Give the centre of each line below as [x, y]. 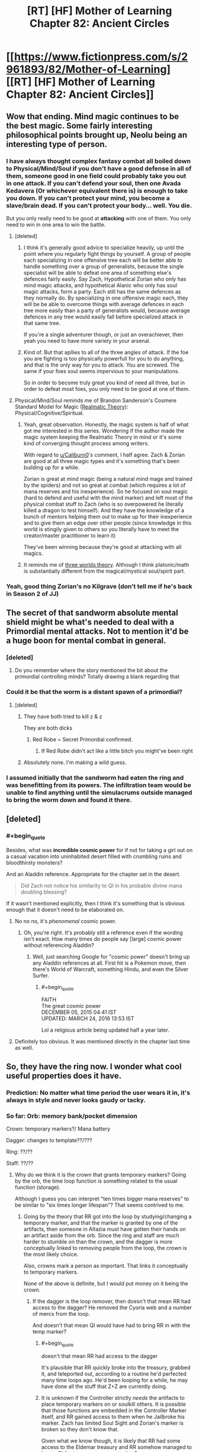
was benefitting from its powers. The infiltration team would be [99, 785]
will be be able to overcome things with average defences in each [104, 304]
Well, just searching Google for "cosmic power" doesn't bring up [111, 956]
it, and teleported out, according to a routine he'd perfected [114, 1374]
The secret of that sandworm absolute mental [92, 613]
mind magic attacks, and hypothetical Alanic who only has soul [100, 285]
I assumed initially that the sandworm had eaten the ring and [95, 778]
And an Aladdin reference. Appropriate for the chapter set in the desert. [93, 874]
